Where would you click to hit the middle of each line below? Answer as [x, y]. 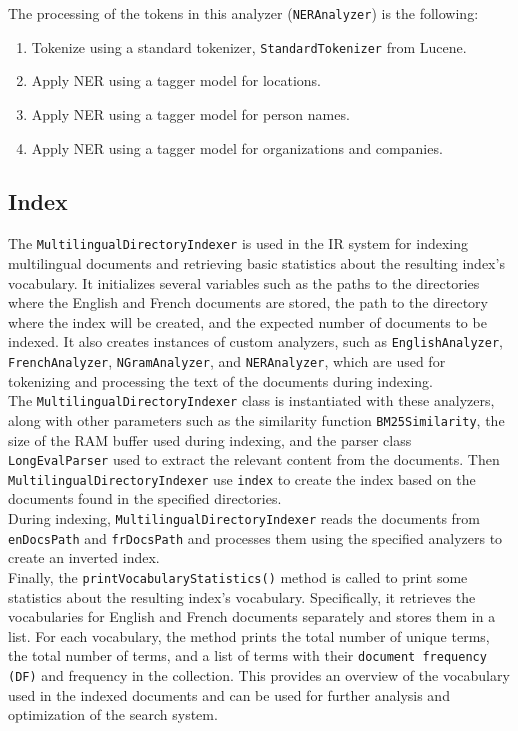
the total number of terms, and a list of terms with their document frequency [247, 655]
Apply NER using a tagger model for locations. [176, 80]
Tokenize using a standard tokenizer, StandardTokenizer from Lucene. [249, 46]
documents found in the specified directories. [145, 498]
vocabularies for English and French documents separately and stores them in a [252, 616]
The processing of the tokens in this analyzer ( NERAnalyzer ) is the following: [243, 13]
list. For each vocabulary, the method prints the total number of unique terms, [249, 635]
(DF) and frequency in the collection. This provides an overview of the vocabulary [259, 675]
